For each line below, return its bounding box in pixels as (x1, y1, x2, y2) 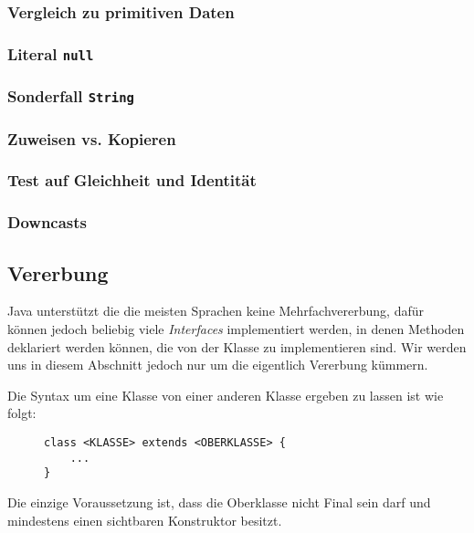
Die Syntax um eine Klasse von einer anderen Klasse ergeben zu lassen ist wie (7, 385, 444, 404)
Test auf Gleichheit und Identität (7, 169, 257, 192)
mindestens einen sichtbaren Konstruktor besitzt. (7, 510, 282, 529)
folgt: (7, 403, 37, 423)
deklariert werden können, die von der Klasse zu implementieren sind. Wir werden (7, 337, 467, 356)
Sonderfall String (7, 85, 134, 108)
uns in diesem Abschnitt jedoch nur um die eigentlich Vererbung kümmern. (7, 355, 428, 374)
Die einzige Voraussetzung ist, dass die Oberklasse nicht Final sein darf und (7, 492, 431, 511)
